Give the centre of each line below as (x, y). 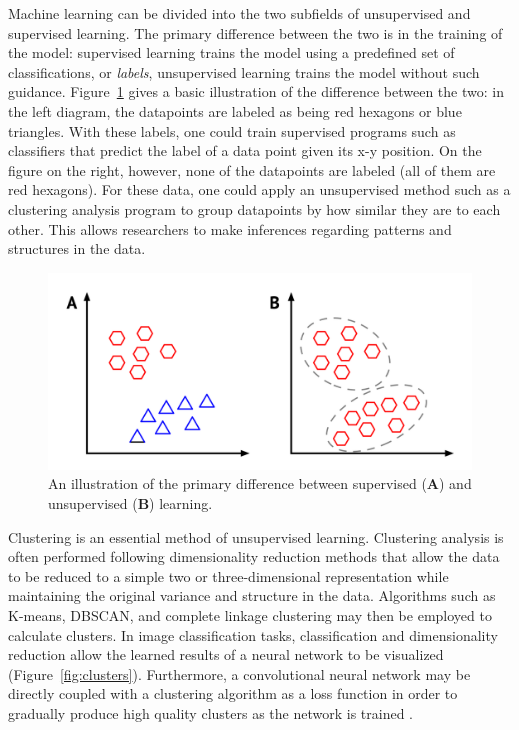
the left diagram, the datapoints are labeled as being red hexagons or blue (235, 110)
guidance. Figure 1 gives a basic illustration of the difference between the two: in (256, 91)
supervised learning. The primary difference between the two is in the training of (255, 32)
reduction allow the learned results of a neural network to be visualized (226, 654)
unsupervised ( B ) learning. (130, 503)
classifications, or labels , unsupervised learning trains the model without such (244, 71)
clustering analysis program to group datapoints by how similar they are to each (254, 208)
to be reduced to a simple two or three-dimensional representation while (228, 575)
